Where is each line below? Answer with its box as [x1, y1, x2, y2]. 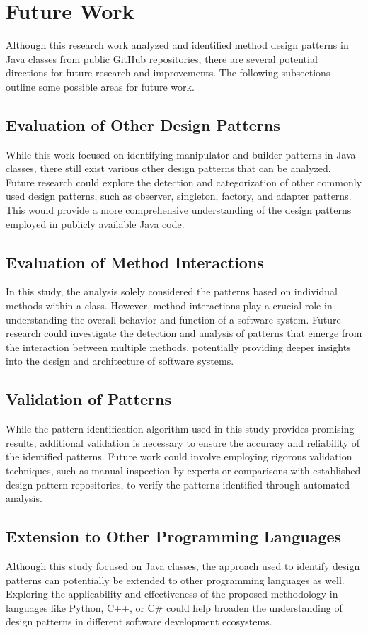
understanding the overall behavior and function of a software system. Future [6, 312, 341, 326]
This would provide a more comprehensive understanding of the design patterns [6, 203, 352, 217]
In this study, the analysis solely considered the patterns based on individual [6, 284, 338, 299]
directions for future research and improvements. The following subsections [6, 65, 330, 80]
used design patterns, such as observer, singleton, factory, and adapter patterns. [6, 188, 352, 203]
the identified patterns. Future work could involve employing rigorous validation [6, 449, 352, 464]
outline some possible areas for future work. [6, 79, 195, 93]
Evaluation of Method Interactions [6, 251, 264, 273]
